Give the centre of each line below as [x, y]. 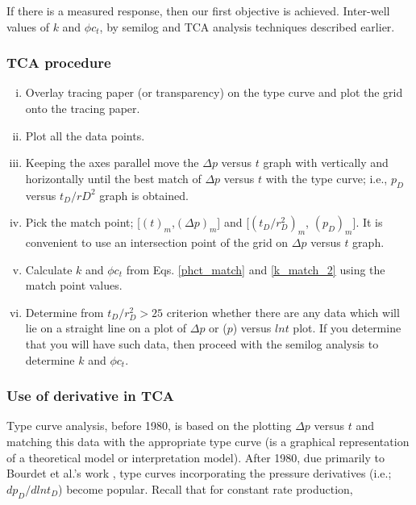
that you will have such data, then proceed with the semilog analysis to [202, 343]
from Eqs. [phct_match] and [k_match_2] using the [256, 269]
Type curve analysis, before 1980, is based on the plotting [149, 426]
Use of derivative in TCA [90, 396]
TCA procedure [59, 63]
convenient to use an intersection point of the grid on [157, 242]
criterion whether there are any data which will [283, 312]
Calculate [49, 269]
